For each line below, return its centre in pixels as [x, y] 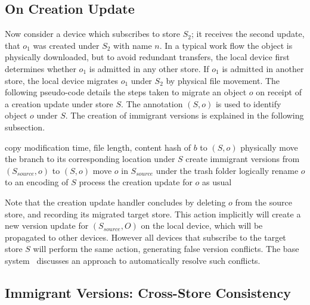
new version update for [47, 225]
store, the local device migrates [61, 80]
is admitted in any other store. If [149, 68]
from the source [263, 202]
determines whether [41, 68]
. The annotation [152, 103]
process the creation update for [136, 182]
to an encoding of [37, 182]
